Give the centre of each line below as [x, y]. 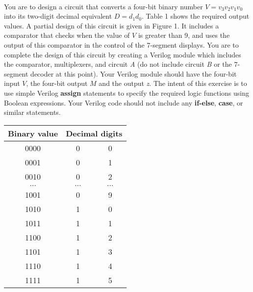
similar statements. [32, 112]
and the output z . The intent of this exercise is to [173, 83]
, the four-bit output [57, 83]
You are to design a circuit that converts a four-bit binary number [103, 6]
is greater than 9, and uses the [184, 35]
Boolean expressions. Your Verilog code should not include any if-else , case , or [124, 102]
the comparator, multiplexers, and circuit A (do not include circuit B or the [118, 64]
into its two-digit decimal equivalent [58, 16]
